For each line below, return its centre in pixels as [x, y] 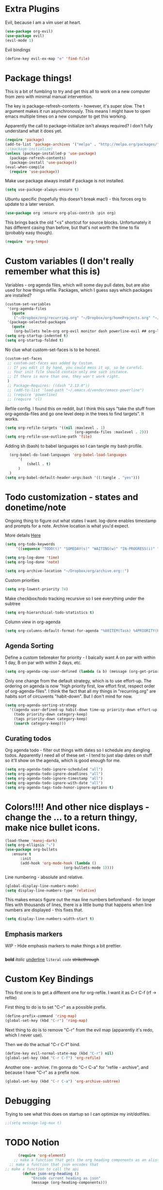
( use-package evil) [25, 36]
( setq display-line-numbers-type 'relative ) [51, 891]
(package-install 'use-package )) [43, 162]
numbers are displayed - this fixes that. [44, 910]
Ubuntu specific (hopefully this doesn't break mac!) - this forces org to [76, 199]
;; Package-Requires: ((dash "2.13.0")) [49, 386]
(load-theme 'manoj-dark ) [31, 840]
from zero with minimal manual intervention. [49, 97]
